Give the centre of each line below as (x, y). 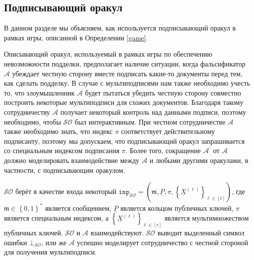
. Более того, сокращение (163, 150)
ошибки (16, 242)
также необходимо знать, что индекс (58, 131)
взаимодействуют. (117, 233)
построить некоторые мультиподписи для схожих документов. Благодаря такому (124, 102)
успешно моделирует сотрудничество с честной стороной (163, 242)
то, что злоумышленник (39, 92)
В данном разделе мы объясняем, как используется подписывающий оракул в (120, 28)
